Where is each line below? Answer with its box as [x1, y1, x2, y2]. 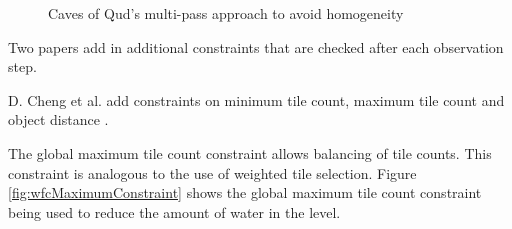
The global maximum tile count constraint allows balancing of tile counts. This [8, 142, 492, 163]
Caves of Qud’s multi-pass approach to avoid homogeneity [48, 3, 404, 23]
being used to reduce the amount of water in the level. [8, 201, 341, 222]
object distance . [8, 109, 109, 130]
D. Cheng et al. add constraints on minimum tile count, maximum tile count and [8, 89, 505, 110]
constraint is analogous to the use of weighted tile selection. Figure [8, 162, 417, 183]
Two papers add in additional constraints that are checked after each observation [8, 36, 504, 57]
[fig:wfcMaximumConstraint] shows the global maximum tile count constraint [8, 182, 482, 203]
